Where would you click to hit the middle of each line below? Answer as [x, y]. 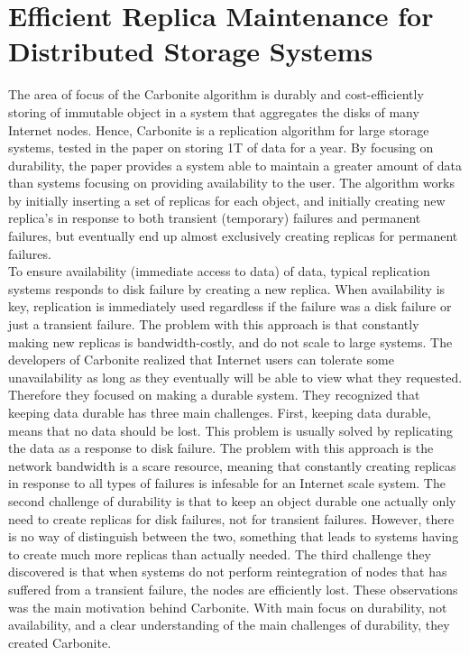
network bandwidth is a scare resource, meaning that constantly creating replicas [232, 465]
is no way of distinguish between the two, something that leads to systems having [234, 536]
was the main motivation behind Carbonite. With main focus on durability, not [228, 607]
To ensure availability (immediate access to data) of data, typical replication [219, 271]
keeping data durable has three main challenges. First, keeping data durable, [220, 412]
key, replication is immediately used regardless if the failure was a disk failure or [230, 306]
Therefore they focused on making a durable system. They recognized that [214, 395]
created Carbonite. [60, 642]
